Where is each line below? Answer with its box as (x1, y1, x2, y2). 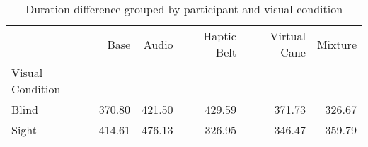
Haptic (203, 28, 236, 44)
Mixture (316, 35, 357, 52)
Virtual (270, 28, 306, 44)
